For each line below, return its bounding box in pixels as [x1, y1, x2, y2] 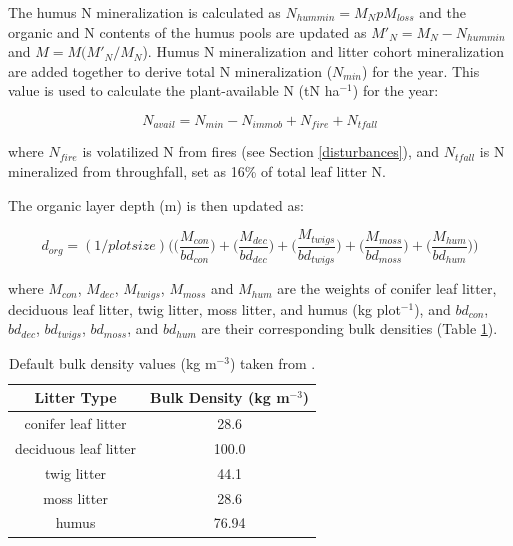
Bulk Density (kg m [150, 387, 290, 408]
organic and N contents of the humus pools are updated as [8, 21, 367, 42]
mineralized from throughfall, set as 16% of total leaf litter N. [8, 161, 386, 182]
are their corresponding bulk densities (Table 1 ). [201, 318, 498, 339]
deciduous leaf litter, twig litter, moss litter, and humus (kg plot [8, 298, 401, 319]
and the [419, 2, 466, 22]
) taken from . [229, 352, 316, 373]
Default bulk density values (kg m [8, 352, 217, 373]
